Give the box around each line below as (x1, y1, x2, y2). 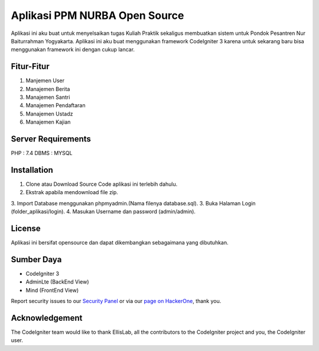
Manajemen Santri (25, 94, 70, 101)
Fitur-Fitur (11, 62, 50, 72)
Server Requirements (11, 134, 92, 144)
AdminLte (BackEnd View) (25, 278, 89, 285)
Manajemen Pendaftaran (25, 102, 86, 109)
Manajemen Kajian (25, 118, 71, 125)
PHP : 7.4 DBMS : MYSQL (11, 150, 73, 157)
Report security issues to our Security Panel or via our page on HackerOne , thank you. (11, 298, 222, 305)
